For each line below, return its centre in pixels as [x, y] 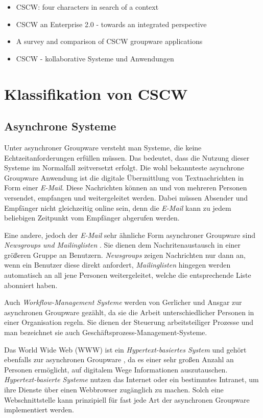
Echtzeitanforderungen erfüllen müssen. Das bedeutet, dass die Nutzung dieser [127, 157]
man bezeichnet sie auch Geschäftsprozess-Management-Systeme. [106, 332]
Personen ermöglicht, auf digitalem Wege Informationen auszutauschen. [116, 369]
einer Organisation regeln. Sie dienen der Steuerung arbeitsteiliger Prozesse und [129, 322]
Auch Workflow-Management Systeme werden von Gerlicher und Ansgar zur [123, 302]
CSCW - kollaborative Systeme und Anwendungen [95, 58]
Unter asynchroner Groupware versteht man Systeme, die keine [103, 147]
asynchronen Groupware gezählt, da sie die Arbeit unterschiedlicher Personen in [129, 312]
